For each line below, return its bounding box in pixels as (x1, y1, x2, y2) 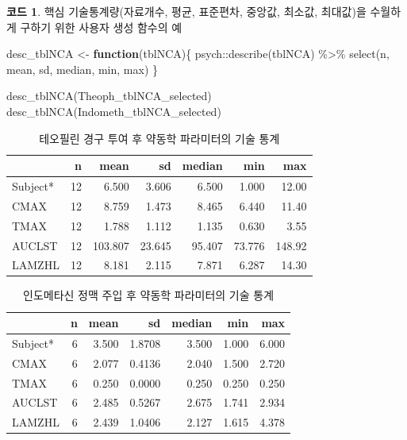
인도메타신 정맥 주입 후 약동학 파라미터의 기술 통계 (23, 287, 275, 303)
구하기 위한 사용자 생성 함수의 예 (20, 18, 182, 35)
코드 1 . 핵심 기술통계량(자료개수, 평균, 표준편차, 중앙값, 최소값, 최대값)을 (6, 3, 367, 19)
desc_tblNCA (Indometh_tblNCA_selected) (6, 102, 221, 119)
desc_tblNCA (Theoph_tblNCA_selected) (6, 87, 212, 104)
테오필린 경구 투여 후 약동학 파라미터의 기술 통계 (39, 129, 280, 146)
